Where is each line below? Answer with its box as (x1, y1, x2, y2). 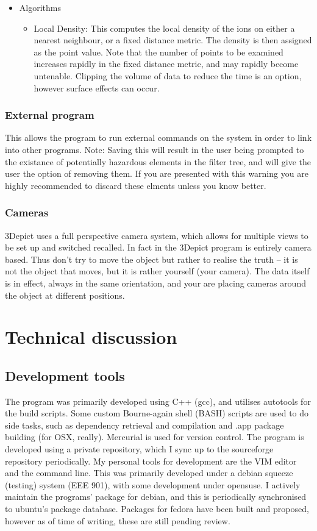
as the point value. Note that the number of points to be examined (34, 45, 283, 58)
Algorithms (19, 1, 61, 13)
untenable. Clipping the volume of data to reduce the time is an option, (34, 69, 302, 82)
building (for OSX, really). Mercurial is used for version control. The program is (5, 430, 304, 443)
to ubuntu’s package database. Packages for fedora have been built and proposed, (5, 502, 309, 515)
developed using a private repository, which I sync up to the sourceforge (5, 443, 274, 455)
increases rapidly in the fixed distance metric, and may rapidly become (34, 57, 299, 70)
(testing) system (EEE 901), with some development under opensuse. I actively (5, 478, 301, 491)
